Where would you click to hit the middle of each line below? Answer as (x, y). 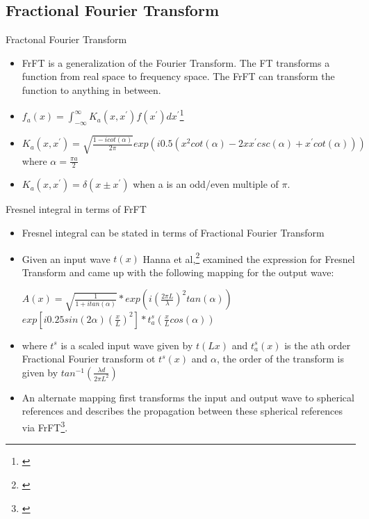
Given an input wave (66, 258)
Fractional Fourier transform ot (89, 359)
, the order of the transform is (280, 359)
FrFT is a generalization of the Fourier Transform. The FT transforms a (176, 62)
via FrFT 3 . (45, 426)
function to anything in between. (91, 89)
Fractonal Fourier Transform (66, 39)
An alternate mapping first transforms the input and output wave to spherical (188, 397)
